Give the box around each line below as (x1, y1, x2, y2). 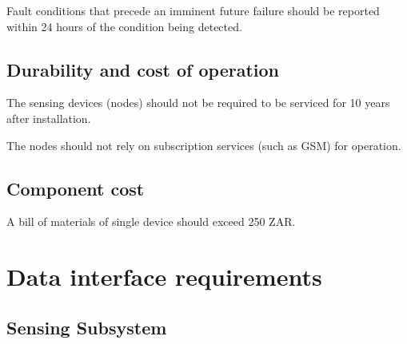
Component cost (6, 176, 145, 200)
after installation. (6, 109, 91, 126)
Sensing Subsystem (6, 314, 167, 339)
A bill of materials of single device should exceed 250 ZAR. (6, 213, 296, 230)
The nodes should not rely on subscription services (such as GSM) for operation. (6, 136, 401, 153)
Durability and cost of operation (6, 57, 280, 81)
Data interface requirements (6, 260, 322, 293)
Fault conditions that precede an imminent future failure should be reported (6, 2, 380, 18)
